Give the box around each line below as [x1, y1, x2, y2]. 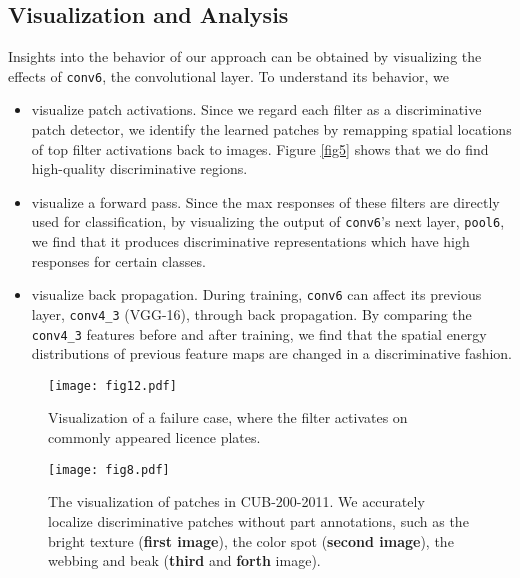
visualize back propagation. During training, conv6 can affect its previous [31, 284, 482, 305]
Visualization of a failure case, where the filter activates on [48, 407, 408, 428]
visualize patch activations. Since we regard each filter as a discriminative [31, 99, 482, 120]
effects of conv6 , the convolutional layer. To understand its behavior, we [8, 65, 449, 86]
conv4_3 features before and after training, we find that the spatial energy [31, 323, 487, 344]
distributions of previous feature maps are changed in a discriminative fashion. [31, 343, 512, 364]
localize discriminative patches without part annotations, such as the [48, 510, 469, 531]
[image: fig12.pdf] [48, 378, 177, 393]
